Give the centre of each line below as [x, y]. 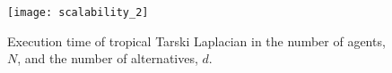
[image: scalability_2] [78, 12]
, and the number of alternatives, [108, 58]
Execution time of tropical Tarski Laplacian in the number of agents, [196, 41]
